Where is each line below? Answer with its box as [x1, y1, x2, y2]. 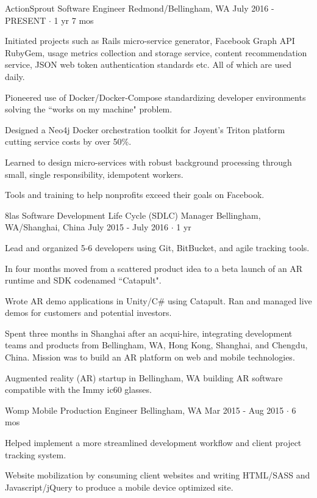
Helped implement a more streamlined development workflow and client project [5, 436, 302, 449]
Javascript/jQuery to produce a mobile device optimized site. [5, 480, 233, 493]
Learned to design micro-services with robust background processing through [5, 155, 292, 168]
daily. [5, 70, 25, 82]
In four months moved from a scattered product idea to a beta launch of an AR [5, 262, 303, 274]
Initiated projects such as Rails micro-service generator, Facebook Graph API [5, 34, 295, 47]
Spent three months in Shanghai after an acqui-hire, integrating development [5, 326, 293, 339]
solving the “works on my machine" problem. [5, 103, 173, 115]
